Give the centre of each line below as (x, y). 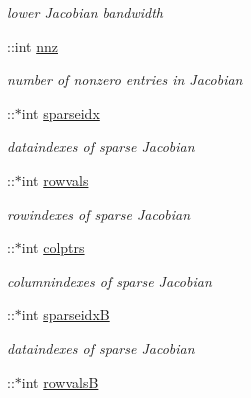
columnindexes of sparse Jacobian (109, 280)
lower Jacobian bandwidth (85, 12)
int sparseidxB (65, 314)
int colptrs (53, 247)
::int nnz (32, 45)
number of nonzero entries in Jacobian (125, 79)
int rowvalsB (60, 381)
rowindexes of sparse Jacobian (99, 213)
